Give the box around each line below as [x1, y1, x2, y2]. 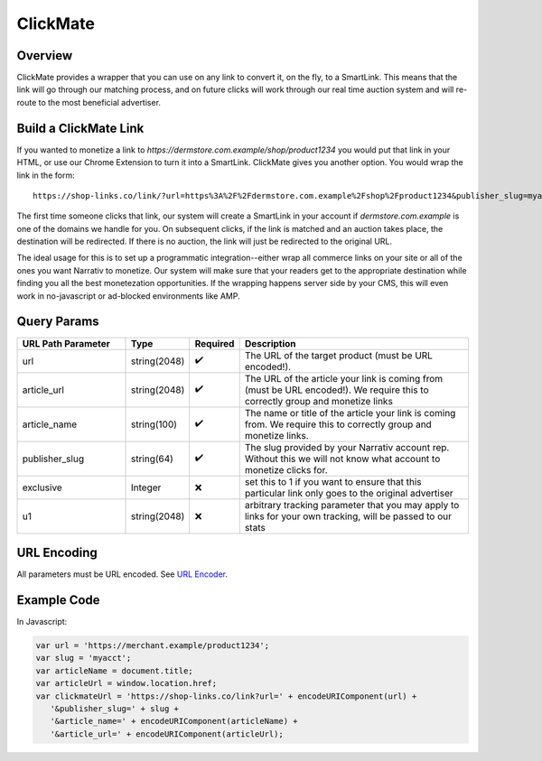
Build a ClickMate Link [16, 120, 145, 135]
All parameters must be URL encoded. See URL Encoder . [16, 569, 229, 580]
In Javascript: [16, 616, 68, 626]
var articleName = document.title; [35, 665, 193, 676]
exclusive [22, 481, 62, 494]
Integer [130, 481, 162, 494]
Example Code [16, 592, 100, 608]
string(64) [130, 452, 173, 465]
